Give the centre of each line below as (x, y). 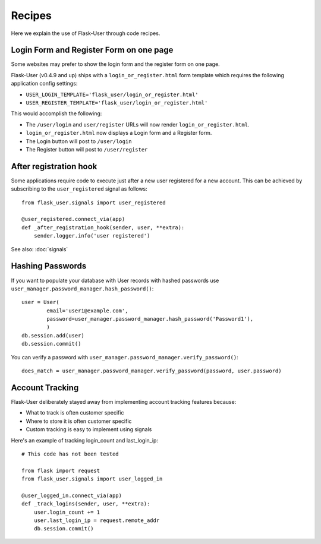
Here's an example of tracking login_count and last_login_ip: (85, 440)
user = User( (40, 302)
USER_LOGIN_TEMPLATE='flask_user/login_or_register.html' (112, 94)
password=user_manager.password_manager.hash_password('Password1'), (150, 319)
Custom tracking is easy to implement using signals (89, 429)
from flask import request (61, 470)
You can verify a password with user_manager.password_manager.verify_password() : (125, 357)
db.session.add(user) (53, 335)
